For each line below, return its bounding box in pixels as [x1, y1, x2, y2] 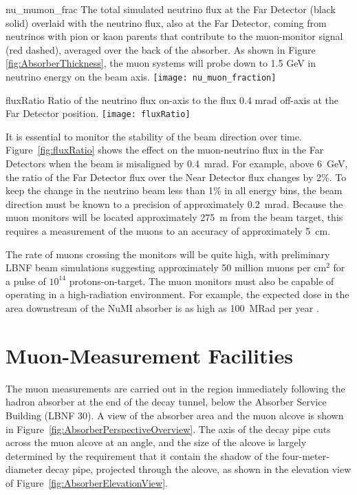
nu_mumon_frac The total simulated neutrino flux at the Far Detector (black [6, 2, 336, 16]
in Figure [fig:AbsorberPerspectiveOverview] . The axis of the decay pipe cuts [6, 421, 331, 436]
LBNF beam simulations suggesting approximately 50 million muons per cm [6, 260, 327, 275]
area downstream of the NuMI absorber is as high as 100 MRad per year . [6, 301, 319, 315]
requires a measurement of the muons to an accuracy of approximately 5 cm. [6, 224, 331, 238]
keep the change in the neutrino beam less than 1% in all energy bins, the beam [6, 183, 343, 198]
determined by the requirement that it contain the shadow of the [6, 448, 279, 463]
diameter [6, 462, 43, 476]
